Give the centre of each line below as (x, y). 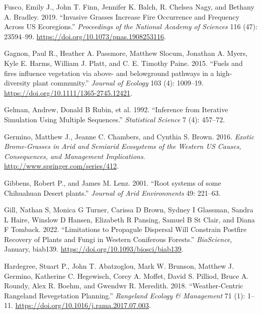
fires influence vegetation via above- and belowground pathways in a (109, 73)
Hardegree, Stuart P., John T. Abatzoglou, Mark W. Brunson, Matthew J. (119, 266)
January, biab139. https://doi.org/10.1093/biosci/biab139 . (94, 249)
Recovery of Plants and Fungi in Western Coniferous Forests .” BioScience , (118, 239)
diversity (17, 83)
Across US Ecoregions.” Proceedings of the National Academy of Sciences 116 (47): (131, 26)
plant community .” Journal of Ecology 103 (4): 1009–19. (118, 83)
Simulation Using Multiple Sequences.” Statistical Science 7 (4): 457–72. (115, 119)
